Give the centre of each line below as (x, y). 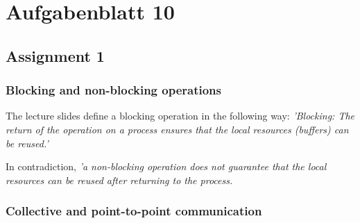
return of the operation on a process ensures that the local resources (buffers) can (177, 129)
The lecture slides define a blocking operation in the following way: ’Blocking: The (180, 116)
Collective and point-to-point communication (134, 211)
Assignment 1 (55, 55)
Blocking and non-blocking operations (113, 90)
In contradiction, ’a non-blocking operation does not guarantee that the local (166, 166)
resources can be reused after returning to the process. (119, 180)
